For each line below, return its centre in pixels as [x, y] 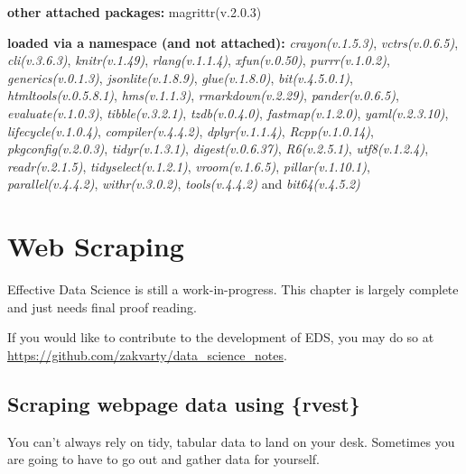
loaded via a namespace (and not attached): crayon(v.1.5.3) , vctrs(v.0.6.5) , [233, 42]
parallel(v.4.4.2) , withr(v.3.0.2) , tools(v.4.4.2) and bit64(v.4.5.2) [184, 184]
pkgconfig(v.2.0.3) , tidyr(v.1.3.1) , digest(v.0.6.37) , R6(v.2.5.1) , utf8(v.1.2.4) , [218, 149]
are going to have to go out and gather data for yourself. [163, 459]
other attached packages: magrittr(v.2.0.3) [135, 12]
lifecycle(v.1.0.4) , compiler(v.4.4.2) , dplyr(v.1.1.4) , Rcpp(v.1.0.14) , [191, 130]
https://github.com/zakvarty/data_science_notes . [147, 354]
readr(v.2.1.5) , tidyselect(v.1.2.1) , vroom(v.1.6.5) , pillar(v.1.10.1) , [189, 166]
